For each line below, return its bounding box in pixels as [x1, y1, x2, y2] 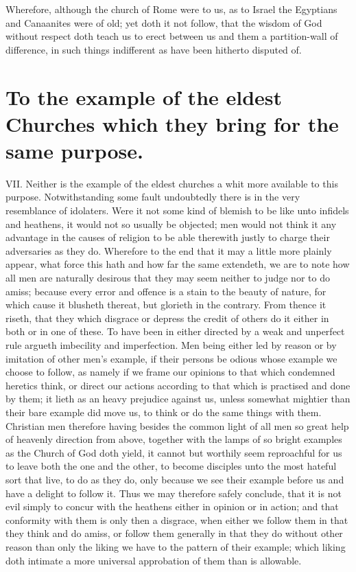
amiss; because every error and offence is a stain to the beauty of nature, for [5, 284, 327, 298]
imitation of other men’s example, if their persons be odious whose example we [5, 351, 337, 365]
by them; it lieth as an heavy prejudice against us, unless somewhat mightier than [5, 391, 351, 406]
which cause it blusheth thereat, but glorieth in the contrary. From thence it [5, 297, 327, 312]
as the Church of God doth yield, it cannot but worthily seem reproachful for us [5, 445, 342, 459]
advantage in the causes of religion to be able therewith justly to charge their [5, 230, 330, 244]
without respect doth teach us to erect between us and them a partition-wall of [5, 29, 338, 43]
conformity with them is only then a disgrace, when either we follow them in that [5, 512, 348, 527]
